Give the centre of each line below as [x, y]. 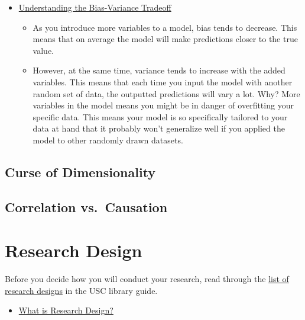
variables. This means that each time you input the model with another [163, 81]
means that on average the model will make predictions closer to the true [165, 39]
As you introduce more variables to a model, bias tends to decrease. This [165, 27]
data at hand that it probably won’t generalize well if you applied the [159, 128]
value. [43, 50]
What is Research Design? [66, 310]
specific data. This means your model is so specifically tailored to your [160, 116]
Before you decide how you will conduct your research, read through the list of [147, 279]
